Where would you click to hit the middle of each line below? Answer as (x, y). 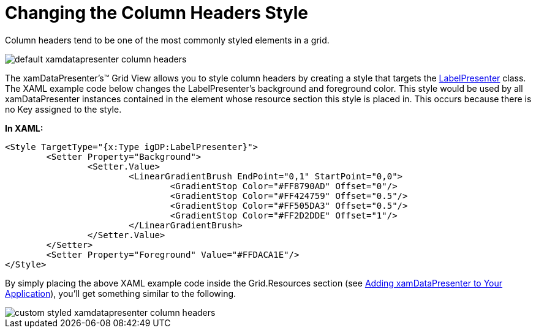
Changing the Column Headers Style (157, 13)
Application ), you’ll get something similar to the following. (121, 293)
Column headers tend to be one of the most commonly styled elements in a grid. (167, 40)
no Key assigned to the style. (63, 109)
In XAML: (24, 128)
